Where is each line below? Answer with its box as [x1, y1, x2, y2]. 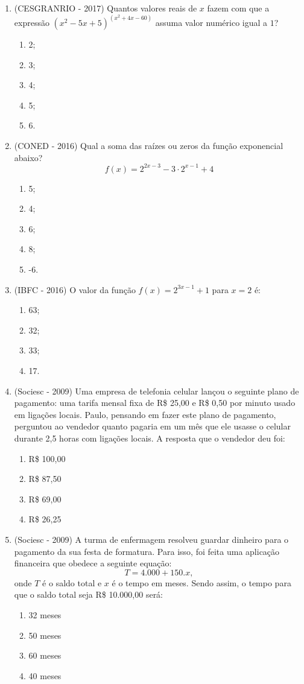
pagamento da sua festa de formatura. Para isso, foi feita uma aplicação [14, 545, 280, 557]
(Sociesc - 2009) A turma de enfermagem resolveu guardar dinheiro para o [14, 533, 289, 545]
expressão [14, 16, 49, 29]
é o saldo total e [42, 576, 102, 589]
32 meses [28, 608, 62, 621]
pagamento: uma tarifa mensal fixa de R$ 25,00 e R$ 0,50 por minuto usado [14, 396, 296, 409]
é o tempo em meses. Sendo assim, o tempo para [112, 576, 291, 589]
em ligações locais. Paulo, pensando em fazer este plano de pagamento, [14, 408, 276, 420]
